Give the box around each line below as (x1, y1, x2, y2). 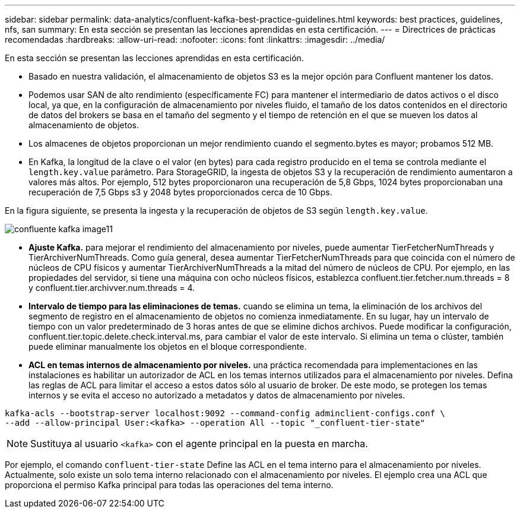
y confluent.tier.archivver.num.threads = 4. (28, 283, 195, 293)
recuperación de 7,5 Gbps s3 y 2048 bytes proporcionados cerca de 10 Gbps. (28, 187, 332, 197)
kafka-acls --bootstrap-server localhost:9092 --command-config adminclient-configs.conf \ (5, 408, 445, 418)
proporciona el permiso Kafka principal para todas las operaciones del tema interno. (5, 480, 334, 490)
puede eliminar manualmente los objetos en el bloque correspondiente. (28, 341, 307, 351)
